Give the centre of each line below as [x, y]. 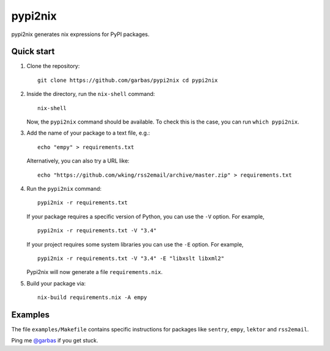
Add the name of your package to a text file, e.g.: [88, 133]
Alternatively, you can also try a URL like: [78, 161]
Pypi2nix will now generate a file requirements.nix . [95, 272]
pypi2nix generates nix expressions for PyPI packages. [80, 34]
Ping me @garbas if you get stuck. [55, 341]
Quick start [33, 52]
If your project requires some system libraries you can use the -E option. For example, [135, 244]
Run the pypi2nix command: [64, 188]
